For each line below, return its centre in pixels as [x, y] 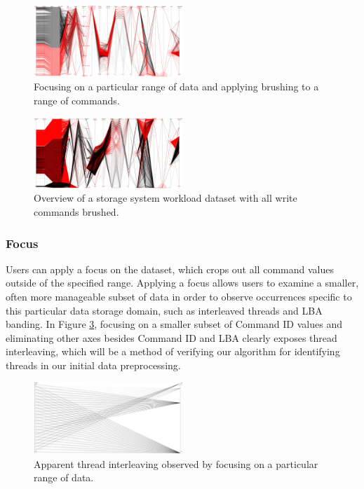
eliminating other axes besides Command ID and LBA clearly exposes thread [171, 337]
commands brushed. [76, 212]
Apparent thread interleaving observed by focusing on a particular [176, 463]
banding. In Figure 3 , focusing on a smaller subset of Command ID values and [174, 324]
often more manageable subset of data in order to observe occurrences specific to [179, 297]
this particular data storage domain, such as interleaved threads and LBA [164, 310]
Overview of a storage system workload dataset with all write [166, 198]
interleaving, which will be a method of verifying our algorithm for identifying [173, 351]
